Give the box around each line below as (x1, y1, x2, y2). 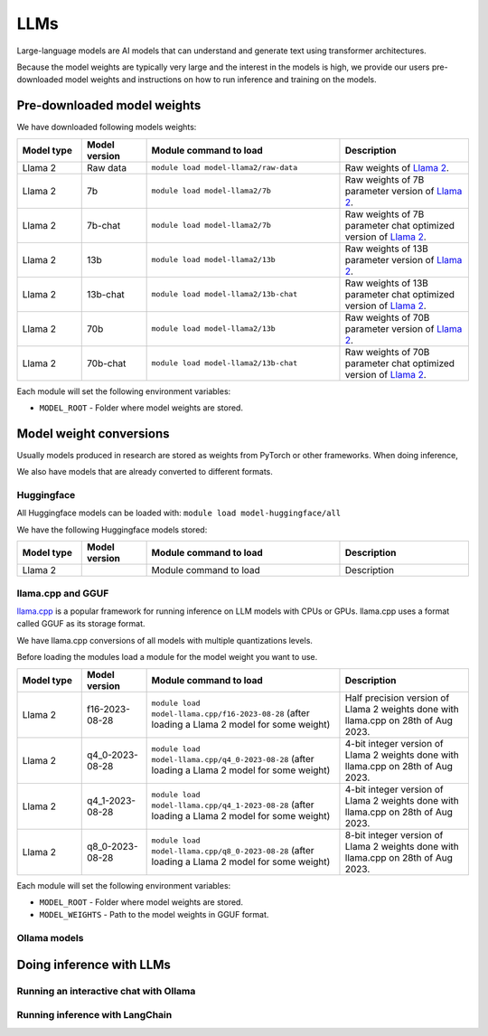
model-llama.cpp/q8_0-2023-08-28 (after (151, 844, 314, 857)
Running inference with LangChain (16, 1009, 173, 1022)
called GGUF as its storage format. (16, 618, 145, 629)
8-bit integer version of (344, 828, 444, 841)
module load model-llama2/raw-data (151, 163, 298, 173)
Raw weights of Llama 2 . (344, 161, 449, 174)
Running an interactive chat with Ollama (16, 984, 196, 997)
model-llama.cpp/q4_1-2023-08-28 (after (151, 798, 314, 811)
